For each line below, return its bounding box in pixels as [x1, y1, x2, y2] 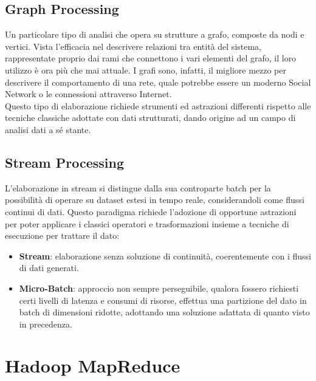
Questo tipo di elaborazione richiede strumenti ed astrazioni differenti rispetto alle [5, 99, 311, 112]
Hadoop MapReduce [5, 353, 180, 378]
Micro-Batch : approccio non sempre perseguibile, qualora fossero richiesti [19, 281, 299, 294]
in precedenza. [19, 317, 72, 330]
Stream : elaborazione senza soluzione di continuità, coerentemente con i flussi [19, 249, 311, 262]
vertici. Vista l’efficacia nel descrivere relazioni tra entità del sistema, [5, 39, 262, 52]
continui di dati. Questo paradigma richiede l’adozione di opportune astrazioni [5, 205, 297, 218]
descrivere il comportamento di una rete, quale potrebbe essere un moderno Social [5, 75, 311, 88]
